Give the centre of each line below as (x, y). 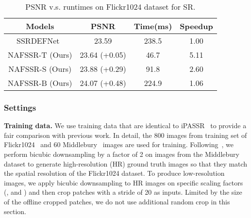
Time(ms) (153, 26)
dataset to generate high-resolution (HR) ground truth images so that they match (126, 163)
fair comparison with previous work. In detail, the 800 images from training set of (125, 135)
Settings (20, 107)
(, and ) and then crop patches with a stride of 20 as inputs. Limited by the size (123, 192)
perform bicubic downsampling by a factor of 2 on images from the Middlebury (122, 154)
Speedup (196, 26)
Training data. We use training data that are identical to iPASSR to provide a (125, 126)
